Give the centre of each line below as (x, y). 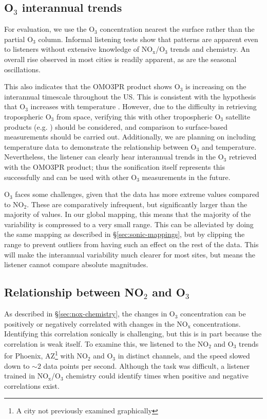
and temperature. (229, 146)
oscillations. (22, 69)
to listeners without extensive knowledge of (72, 49)
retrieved (243, 157)
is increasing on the (216, 86)
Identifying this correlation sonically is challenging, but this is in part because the (133, 334)
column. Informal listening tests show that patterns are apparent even (148, 39)
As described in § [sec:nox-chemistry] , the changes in (86, 314)
